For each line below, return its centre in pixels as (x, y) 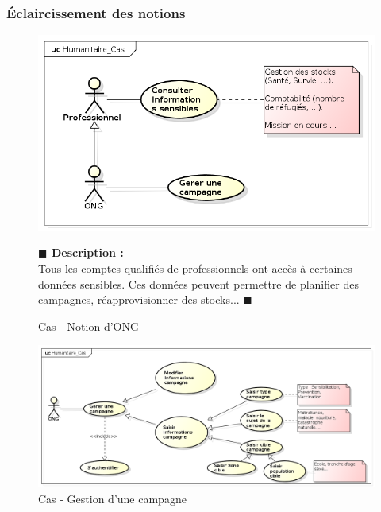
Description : (87, 252)
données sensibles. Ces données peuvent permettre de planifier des (198, 283)
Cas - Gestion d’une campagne (112, 498)
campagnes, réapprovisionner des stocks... (139, 299)
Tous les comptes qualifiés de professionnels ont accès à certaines (195, 268)
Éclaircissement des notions (96, 12)
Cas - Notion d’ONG (89, 326)
